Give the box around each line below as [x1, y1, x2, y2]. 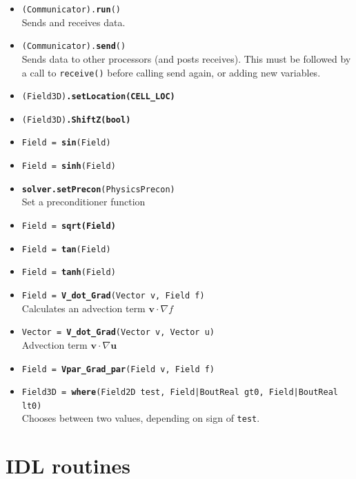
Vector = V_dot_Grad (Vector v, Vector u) [21, 327, 215, 338]
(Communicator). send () [21, 41, 126, 52]
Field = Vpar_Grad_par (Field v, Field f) [21, 364, 215, 374]
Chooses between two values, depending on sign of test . [21, 411, 260, 425]
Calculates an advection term [21, 300, 146, 315]
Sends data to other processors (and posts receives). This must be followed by [21, 51, 351, 65]
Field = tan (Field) [21, 244, 111, 254]
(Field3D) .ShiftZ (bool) [21, 114, 131, 125]
